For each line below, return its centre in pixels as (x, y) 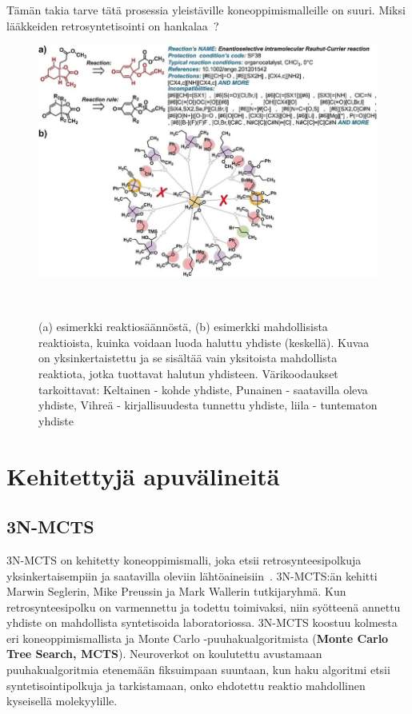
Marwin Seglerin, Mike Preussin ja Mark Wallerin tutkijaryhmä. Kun (176, 591)
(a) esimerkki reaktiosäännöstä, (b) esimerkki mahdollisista (183, 327)
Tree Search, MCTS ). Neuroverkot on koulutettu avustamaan (164, 654)
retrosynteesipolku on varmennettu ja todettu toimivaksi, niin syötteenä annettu (204, 606)
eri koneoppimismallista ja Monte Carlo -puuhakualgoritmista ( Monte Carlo (198, 638)
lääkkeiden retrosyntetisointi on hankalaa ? (113, 25)
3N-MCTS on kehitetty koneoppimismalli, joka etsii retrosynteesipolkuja (184, 559)
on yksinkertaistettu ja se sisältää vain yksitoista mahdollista (188, 358)
